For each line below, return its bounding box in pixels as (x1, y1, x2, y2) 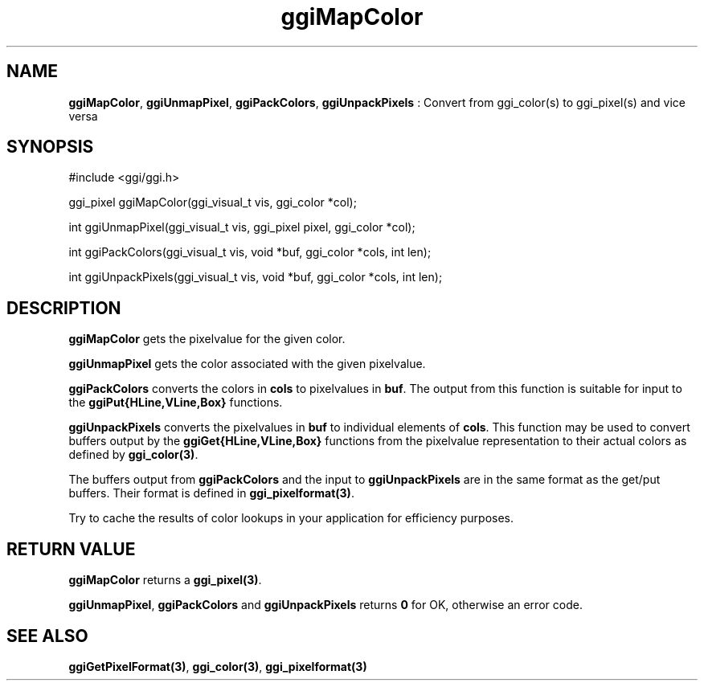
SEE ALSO (6, 625, 88, 646)
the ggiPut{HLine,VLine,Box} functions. (68, 395, 283, 410)
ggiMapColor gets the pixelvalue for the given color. (68, 332, 346, 346)
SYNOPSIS (6, 137, 94, 157)
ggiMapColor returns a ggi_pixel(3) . (68, 573, 262, 587)
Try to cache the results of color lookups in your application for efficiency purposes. (68, 511, 514, 525)
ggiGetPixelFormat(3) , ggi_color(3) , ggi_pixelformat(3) (68, 659, 367, 673)
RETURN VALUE (6, 538, 136, 559)
